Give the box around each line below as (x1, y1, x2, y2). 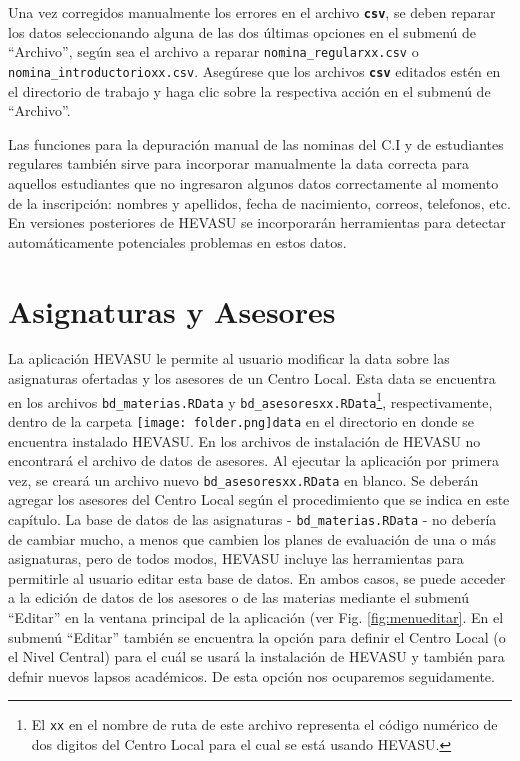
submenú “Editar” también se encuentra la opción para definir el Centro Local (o (8, 626, 506, 647)
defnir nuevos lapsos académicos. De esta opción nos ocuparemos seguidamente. (8, 665, 495, 686)
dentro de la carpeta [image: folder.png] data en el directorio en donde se (8, 410, 474, 431)
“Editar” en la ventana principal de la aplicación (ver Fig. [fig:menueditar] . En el (8, 607, 504, 628)
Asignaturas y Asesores (8, 290, 336, 331)
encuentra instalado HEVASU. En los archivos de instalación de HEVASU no (8, 430, 481, 451)
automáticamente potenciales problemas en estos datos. (8, 231, 347, 252)
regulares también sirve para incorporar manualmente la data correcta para (8, 153, 469, 174)
